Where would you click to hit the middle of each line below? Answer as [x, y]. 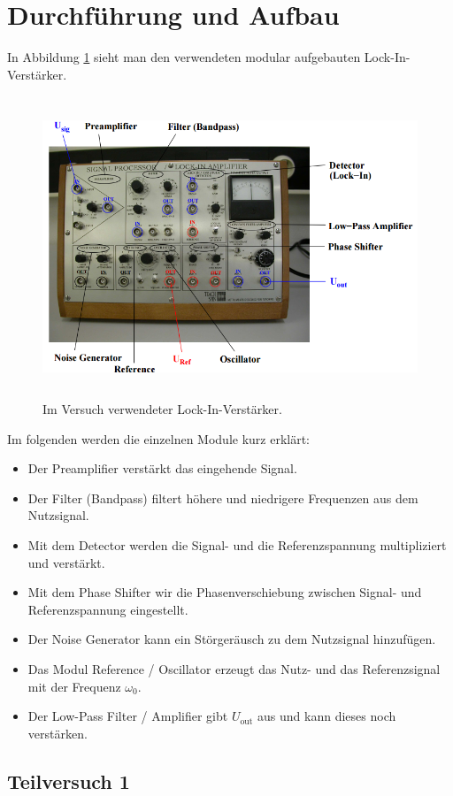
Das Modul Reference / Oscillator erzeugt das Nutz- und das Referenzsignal [234, 669]
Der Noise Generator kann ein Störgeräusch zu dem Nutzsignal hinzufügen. [232, 639]
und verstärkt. [66, 562]
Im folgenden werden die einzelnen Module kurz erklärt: [159, 438]
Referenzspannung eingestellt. [108, 609]
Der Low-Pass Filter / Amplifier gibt [128, 716]
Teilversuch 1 [69, 781]
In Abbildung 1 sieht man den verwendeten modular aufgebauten [184, 57]
